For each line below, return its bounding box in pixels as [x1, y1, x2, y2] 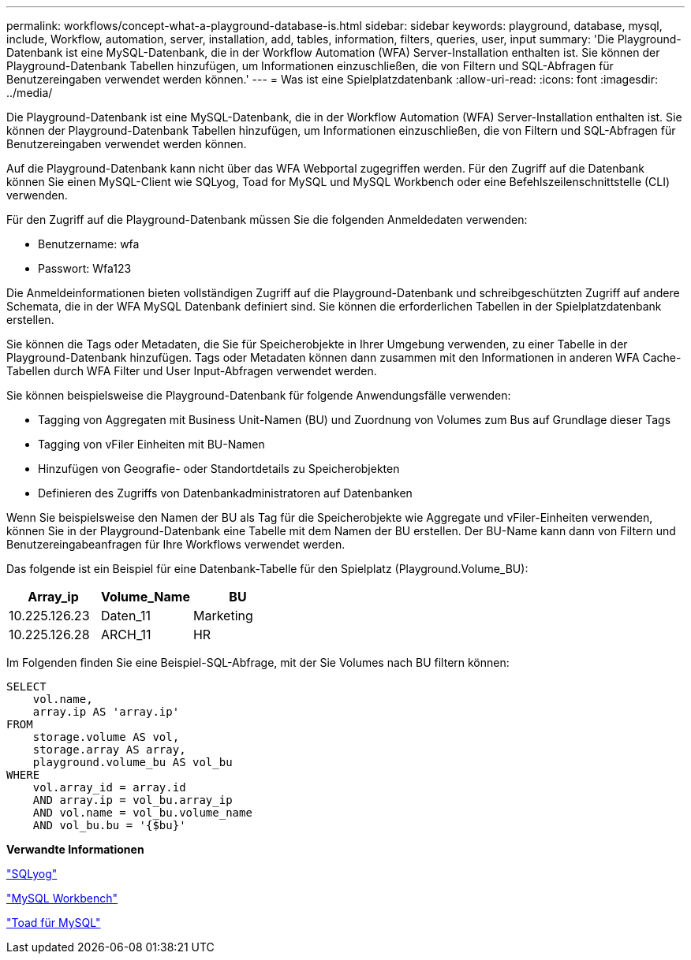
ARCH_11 [100, 627, 151, 642]
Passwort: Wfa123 [38, 262, 132, 275]
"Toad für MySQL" [6, 916, 101, 929]
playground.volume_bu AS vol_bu [32, 756, 233, 768]
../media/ [6, 86, 53, 99]
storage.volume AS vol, [32, 731, 180, 743]
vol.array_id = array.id [32, 781, 186, 794]
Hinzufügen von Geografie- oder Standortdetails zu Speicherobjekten [38, 462, 400, 475]
